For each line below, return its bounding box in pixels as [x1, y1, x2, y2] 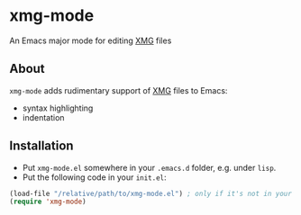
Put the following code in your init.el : [22, 172, 167, 183]
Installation [9, 139, 74, 154]
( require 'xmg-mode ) [9, 197, 87, 207]
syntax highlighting [22, 103, 94, 113]
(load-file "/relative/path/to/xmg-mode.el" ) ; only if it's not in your [9, 189, 293, 198]
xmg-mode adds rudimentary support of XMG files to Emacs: [9, 85, 228, 95]
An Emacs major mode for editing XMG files [9, 35, 172, 46]
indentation [22, 112, 65, 122]
